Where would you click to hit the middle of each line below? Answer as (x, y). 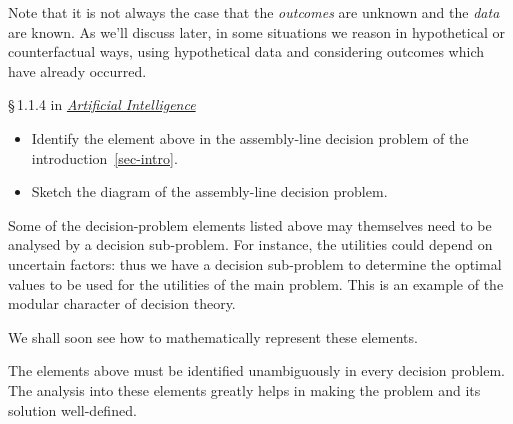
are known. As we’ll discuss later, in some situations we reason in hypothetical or (256, 31)
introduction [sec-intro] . (104, 157)
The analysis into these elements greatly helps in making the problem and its (244, 389)
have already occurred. (77, 70)
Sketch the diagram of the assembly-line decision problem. (209, 191)
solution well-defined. (72, 409)
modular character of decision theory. (122, 303)
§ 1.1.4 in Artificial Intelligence (102, 104)
